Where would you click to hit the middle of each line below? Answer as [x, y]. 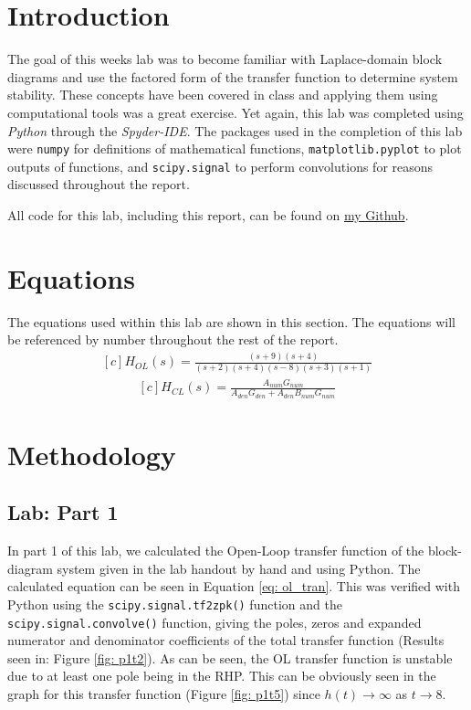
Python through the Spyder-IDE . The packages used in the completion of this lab [235, 130]
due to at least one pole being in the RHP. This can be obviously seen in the [222, 676]
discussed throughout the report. [99, 184]
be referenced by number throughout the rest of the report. [173, 339]
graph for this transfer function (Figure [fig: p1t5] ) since [164, 694]
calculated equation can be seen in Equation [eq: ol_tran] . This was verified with [234, 586]
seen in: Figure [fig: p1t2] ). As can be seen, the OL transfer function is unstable [230, 657]
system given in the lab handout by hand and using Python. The [239, 568]
